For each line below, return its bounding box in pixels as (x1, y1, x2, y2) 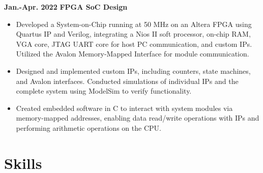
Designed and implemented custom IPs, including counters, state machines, (16, 65, 251, 76)
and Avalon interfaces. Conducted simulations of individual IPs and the (16, 75, 239, 86)
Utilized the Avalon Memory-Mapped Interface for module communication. (16, 48, 249, 59)
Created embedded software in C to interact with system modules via (16, 102, 233, 113)
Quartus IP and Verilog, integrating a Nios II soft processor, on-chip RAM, (16, 28, 251, 39)
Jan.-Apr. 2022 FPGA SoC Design (4, 2, 128, 12)
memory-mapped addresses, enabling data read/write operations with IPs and (16, 112, 259, 123)
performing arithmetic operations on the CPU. (16, 122, 161, 133)
